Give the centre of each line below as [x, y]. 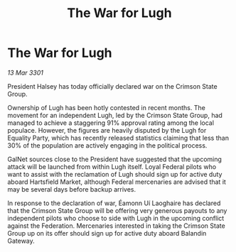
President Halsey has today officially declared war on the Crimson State [113, 86]
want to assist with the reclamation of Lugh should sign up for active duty [115, 174]
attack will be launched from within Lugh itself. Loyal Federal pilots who [112, 166]
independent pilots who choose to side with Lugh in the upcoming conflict [116, 218]
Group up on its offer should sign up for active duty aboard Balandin [107, 233]
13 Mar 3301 [26, 72]
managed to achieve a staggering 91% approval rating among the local [111, 123]
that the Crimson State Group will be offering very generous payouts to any [117, 210]
